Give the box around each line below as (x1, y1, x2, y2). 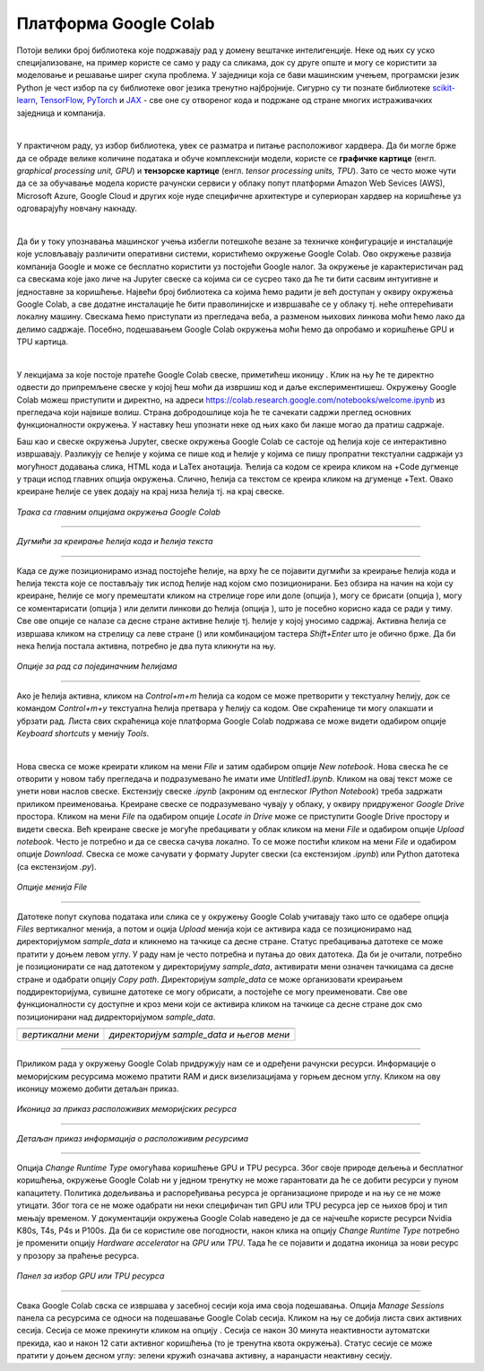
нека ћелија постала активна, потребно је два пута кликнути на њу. (16, 640, 277, 651)
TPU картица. (16, 336, 69, 347)
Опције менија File (16, 881, 88, 892)
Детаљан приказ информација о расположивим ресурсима (16, 1132, 249, 1143)
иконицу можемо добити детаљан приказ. (16, 1083, 179, 1094)
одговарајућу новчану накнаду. (16, 203, 138, 214)
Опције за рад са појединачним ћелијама (16, 661, 178, 672)
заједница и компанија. (16, 108, 107, 118)
